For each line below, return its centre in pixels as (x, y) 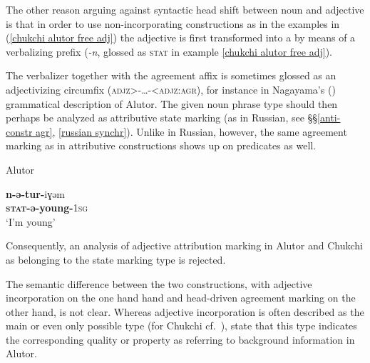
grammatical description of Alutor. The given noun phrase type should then (172, 103)
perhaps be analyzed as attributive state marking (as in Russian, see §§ (162, 118)
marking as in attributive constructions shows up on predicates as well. (161, 145)
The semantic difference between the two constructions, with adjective (159, 283)
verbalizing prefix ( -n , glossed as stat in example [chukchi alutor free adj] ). (169, 51)
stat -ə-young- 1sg (47, 208)
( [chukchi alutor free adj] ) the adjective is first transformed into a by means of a (181, 38)
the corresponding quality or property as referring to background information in (180, 339)
